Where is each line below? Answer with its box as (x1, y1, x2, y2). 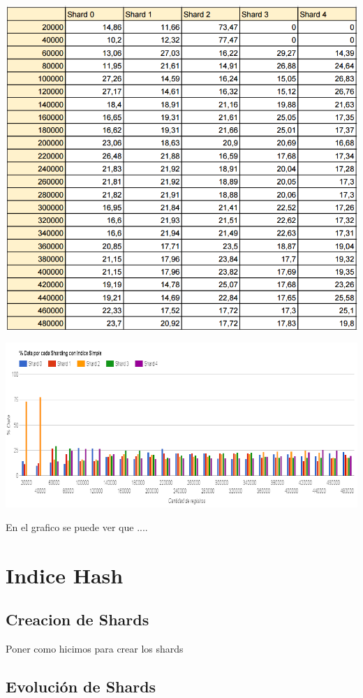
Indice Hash (6, 560, 124, 589)
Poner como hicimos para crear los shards (6, 641, 184, 655)
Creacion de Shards (6, 609, 149, 630)
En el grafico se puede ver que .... (6, 519, 148, 534)
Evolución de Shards (6, 675, 156, 697)
